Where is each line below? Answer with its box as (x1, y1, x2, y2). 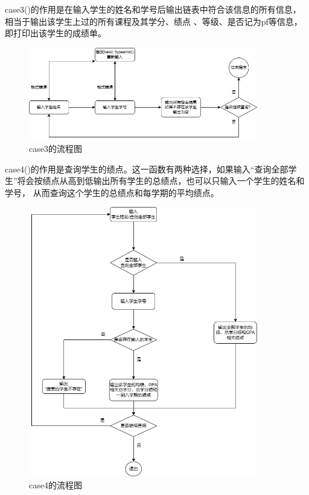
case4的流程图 (29, 478, 82, 491)
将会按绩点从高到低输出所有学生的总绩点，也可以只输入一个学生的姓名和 (17, 174, 305, 187)
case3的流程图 (29, 142, 82, 154)
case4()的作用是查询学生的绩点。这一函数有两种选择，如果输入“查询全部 (5, 162, 288, 175)
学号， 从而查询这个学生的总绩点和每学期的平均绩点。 (5, 186, 219, 198)
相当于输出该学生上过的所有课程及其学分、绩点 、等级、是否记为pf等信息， (5, 15, 302, 27)
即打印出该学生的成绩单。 (5, 27, 106, 39)
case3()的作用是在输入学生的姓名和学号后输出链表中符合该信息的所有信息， (5, 3, 301, 15)
